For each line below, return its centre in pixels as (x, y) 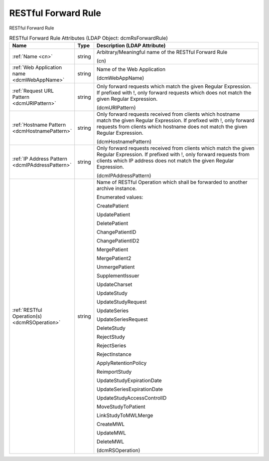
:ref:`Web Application (37, 67)
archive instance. (117, 189)
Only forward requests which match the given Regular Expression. (174, 86)
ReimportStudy (114, 372)
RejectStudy (111, 337)
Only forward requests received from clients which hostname (168, 114)
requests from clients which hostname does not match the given (172, 127)
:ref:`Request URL (33, 91)
